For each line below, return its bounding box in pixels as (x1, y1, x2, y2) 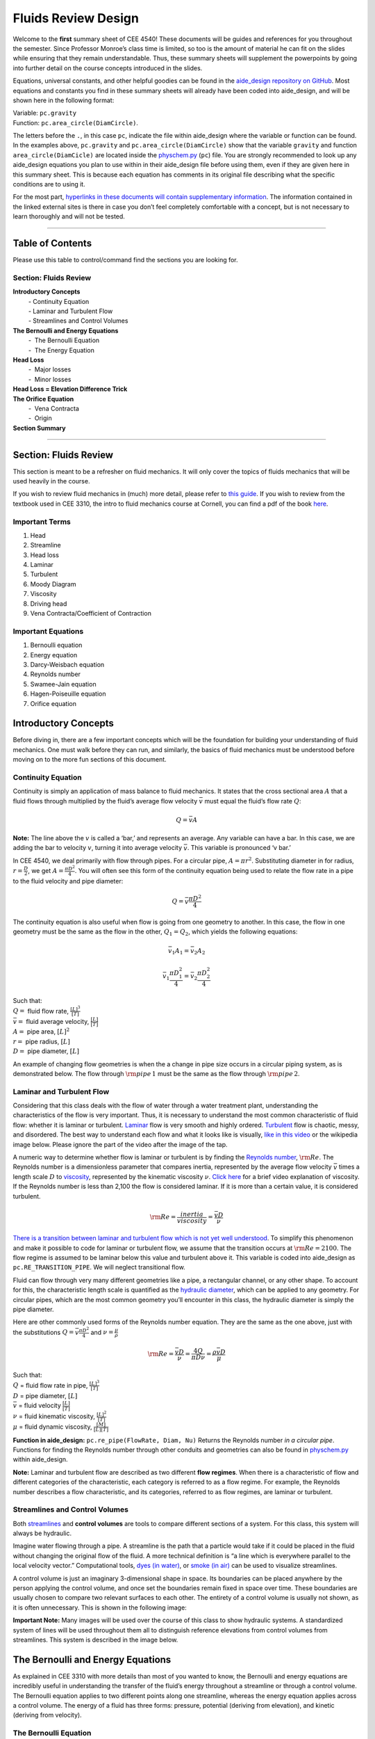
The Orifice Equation (12, 394, 74, 403)
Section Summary (12, 424, 66, 432)
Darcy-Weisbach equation (30, 660, 105, 668)
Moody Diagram (30, 579, 76, 588)
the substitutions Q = (12, 1328, 74, 1336)
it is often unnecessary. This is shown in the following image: (12, 1603, 187, 1612)
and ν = (90, 1328, 114, 1336)
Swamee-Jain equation (30, 680, 97, 688)
